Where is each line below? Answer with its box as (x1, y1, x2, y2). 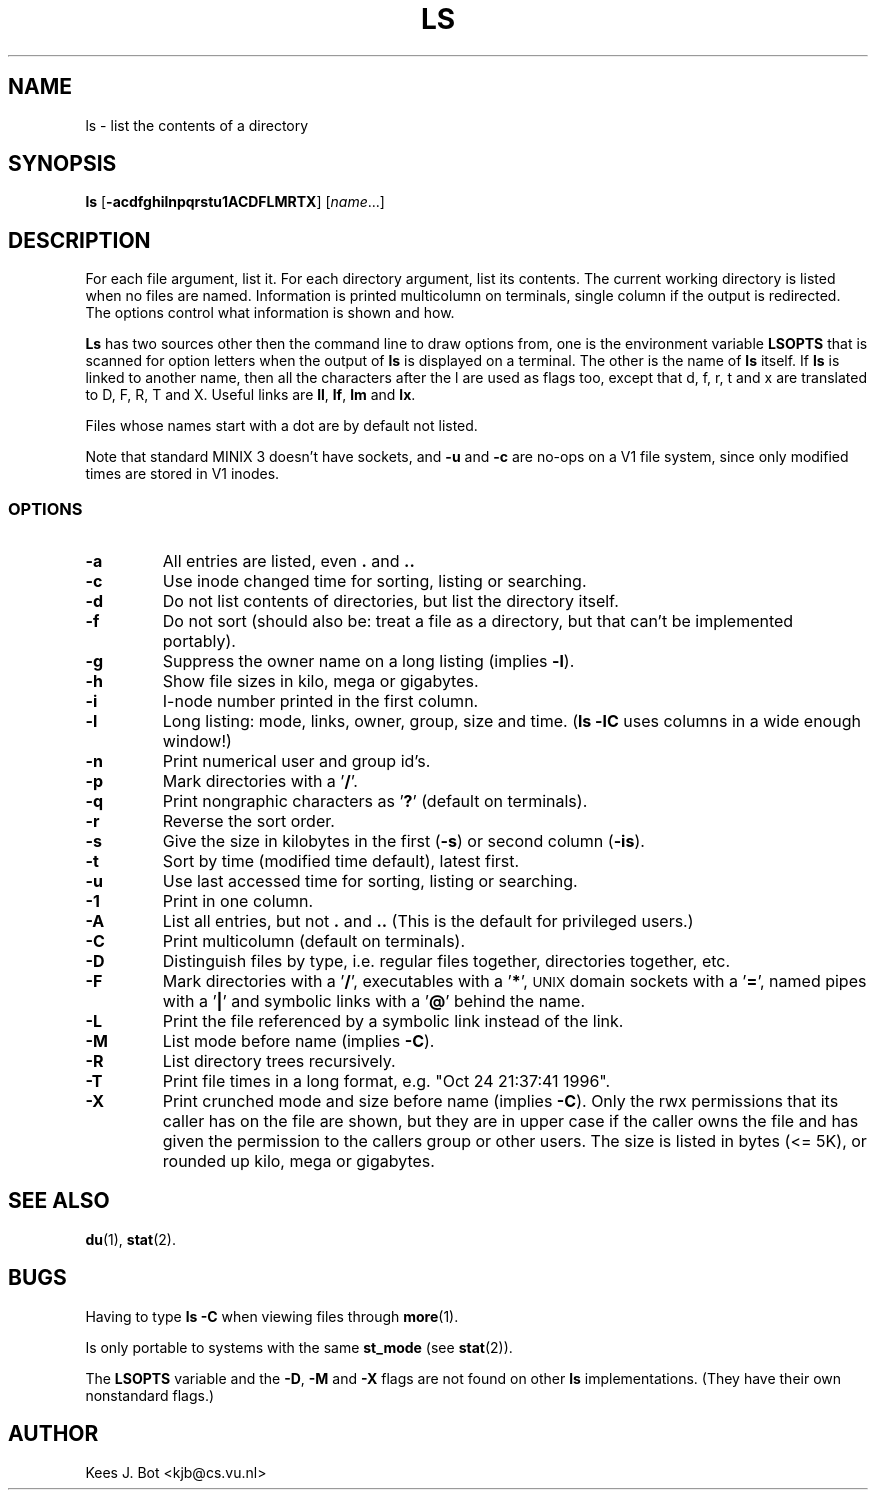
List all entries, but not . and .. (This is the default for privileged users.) (162, 911, 694, 932)
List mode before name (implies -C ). (162, 1031, 435, 1052)
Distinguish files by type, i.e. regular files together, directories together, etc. (162, 951, 731, 972)
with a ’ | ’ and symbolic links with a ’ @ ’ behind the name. (162, 991, 586, 1012)
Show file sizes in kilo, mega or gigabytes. (162, 671, 479, 692)
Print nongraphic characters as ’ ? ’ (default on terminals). (162, 791, 588, 812)
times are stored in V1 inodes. (85, 465, 280, 483)
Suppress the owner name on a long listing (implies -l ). (162, 651, 575, 672)
